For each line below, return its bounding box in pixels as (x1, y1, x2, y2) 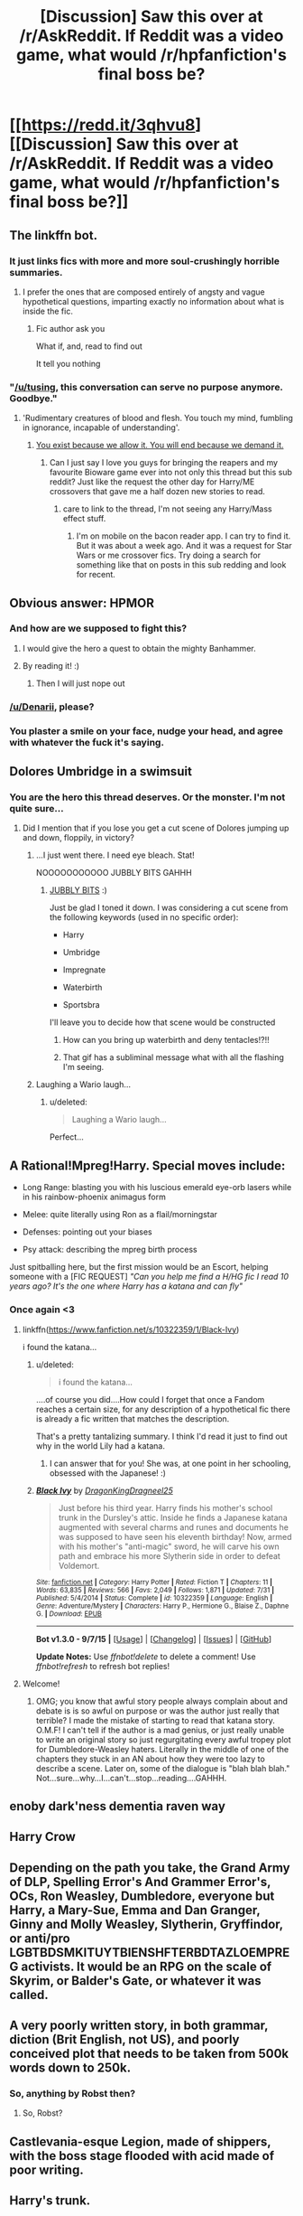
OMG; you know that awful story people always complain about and (35, 1695, 289, 1706)
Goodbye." (9, 391, 58, 404)
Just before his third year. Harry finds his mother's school (58, 1502, 273, 1513)
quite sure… (9, 803, 65, 815)
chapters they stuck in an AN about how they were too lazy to (35, 1753, 266, 1764)
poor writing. (9, 2162, 84, 2177)
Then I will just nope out (35, 678, 125, 689)
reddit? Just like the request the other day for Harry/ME (49, 476, 255, 487)
